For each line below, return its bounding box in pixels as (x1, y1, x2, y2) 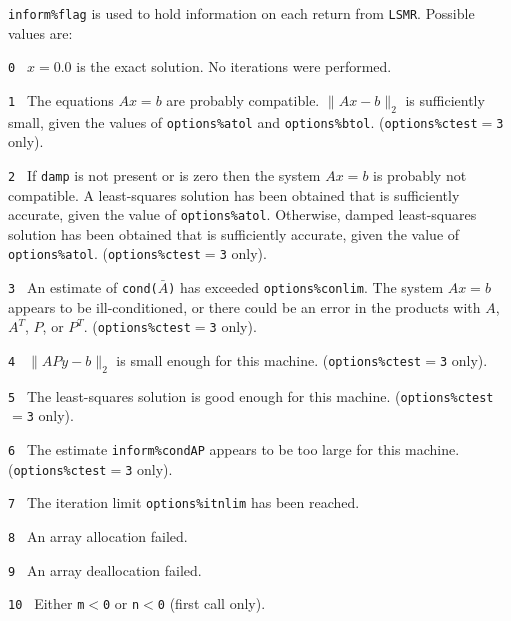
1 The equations (8, 89, 114, 110)
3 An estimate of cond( (8, 277, 158, 298)
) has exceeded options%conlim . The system (168, 277, 444, 298)
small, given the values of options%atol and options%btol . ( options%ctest (8, 111, 478, 132)
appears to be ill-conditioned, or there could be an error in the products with (8, 296, 481, 317)
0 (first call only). (157, 593, 266, 614)
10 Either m (8, 593, 85, 614)
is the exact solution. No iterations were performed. (76, 56, 392, 77)
